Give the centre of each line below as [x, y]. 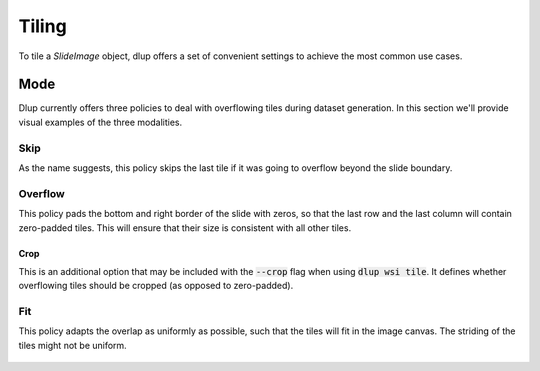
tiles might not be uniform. [72, 345]
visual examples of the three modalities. [100, 122]
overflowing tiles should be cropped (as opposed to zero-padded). [156, 286]
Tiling [42, 26]
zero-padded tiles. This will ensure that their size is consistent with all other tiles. [185, 227]
